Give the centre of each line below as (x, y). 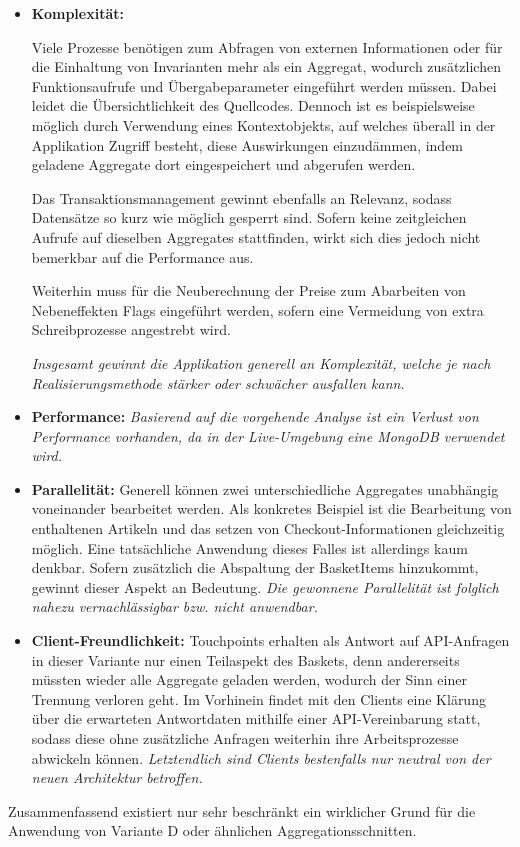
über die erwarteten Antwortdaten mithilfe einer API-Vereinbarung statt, (256, 718)
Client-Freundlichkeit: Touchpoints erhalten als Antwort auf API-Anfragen (270, 640)
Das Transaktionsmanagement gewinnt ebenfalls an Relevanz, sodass (241, 197)
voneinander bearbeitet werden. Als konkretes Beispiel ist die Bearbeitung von (271, 508)
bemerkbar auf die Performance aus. (142, 256)
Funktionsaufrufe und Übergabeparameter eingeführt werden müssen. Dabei (264, 85)
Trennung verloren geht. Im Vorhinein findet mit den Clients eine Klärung (258, 698)
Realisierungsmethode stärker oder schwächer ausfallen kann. (218, 382)
